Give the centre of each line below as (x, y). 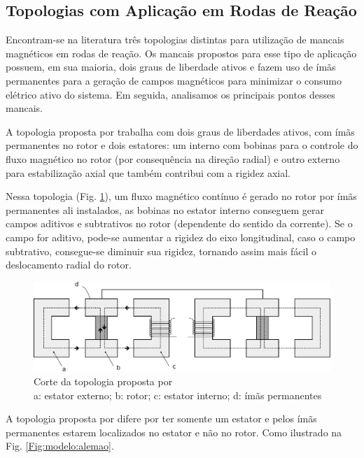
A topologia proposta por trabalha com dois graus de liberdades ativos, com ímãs (180, 131)
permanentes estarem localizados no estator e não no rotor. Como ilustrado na (174, 432)
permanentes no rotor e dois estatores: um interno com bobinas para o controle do (182, 145)
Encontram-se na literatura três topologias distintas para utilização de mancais (175, 40)
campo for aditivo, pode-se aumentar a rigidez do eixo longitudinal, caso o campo (181, 237)
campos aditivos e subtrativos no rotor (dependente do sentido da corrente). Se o (179, 223)
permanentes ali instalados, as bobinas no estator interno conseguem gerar (165, 209)
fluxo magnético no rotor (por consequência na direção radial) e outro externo (173, 158)
